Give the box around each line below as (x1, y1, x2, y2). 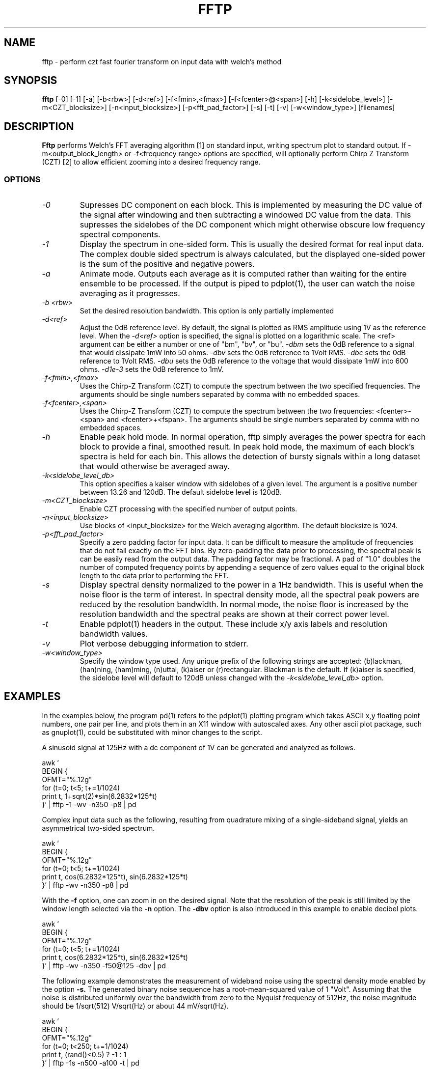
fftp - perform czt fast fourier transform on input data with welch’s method (42, 57, 281, 66)
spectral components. (80, 229, 161, 240)
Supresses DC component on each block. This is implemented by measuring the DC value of (80, 200, 422, 210)
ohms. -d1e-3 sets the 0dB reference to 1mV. (80, 365, 224, 374)
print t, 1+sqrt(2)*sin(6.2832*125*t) (42, 791, 157, 800)
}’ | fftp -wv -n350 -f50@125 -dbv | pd (42, 961, 166, 970)
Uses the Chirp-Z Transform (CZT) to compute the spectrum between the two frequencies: (80, 407, 374, 416)
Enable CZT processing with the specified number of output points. (80, 505, 297, 513)
